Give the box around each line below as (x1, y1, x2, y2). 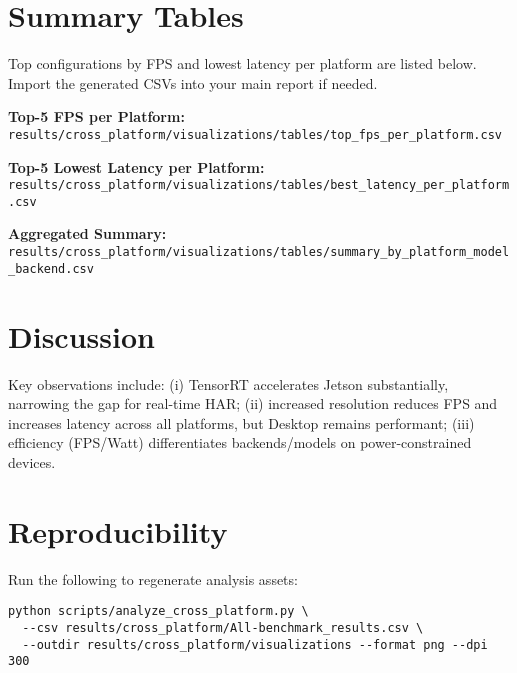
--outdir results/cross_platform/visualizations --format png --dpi (22, 637, 488, 652)
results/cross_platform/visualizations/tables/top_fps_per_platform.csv (8, 127, 502, 142)
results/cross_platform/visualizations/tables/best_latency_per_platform (8, 178, 510, 193)
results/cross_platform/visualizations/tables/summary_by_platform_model (8, 245, 510, 260)
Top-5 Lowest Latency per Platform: (8, 156, 265, 177)
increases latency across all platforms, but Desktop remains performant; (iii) (8, 412, 475, 433)
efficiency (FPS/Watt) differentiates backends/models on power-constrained (8, 432, 472, 453)
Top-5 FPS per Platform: (8, 106, 185, 127)
